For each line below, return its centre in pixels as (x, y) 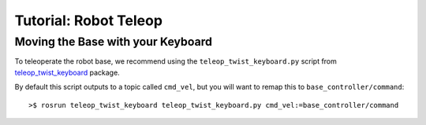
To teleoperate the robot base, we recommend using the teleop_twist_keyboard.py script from (176, 61)
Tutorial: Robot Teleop (89, 20)
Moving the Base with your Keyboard (114, 42)
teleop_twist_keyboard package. (67, 72)
